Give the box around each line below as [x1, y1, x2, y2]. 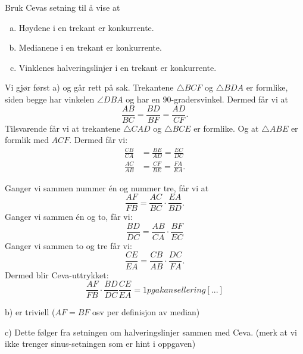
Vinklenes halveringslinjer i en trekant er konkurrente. [18, 61, 217, 73]
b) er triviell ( [5, 306, 55, 318]
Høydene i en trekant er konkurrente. [18, 21, 154, 33]
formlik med [5, 133, 49, 146]
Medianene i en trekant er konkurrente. [18, 41, 162, 54]
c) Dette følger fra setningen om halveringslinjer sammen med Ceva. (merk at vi [5, 325, 297, 338]
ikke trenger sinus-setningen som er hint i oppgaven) [5, 337, 196, 350]
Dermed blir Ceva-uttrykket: [5, 268, 109, 281]
